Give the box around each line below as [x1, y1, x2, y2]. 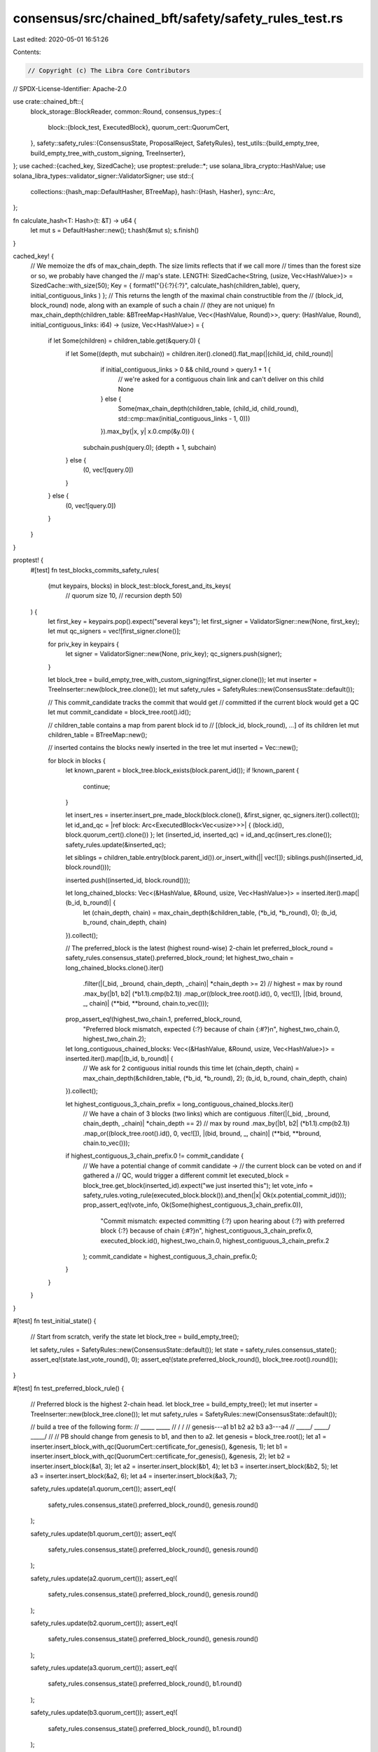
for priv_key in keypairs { [48, 640, 119, 648]
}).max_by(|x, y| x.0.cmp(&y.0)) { [100, 427, 195, 436]
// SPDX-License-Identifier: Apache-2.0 [13, 84, 127, 93]
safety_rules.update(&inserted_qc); [65, 840, 167, 849]
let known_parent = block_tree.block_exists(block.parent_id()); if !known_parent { [65, 766, 300, 774]
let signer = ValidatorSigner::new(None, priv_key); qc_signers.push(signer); [65, 650, 283, 658]
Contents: [13, 48, 41, 56]
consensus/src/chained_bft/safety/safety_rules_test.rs [13, 11, 343, 26]
